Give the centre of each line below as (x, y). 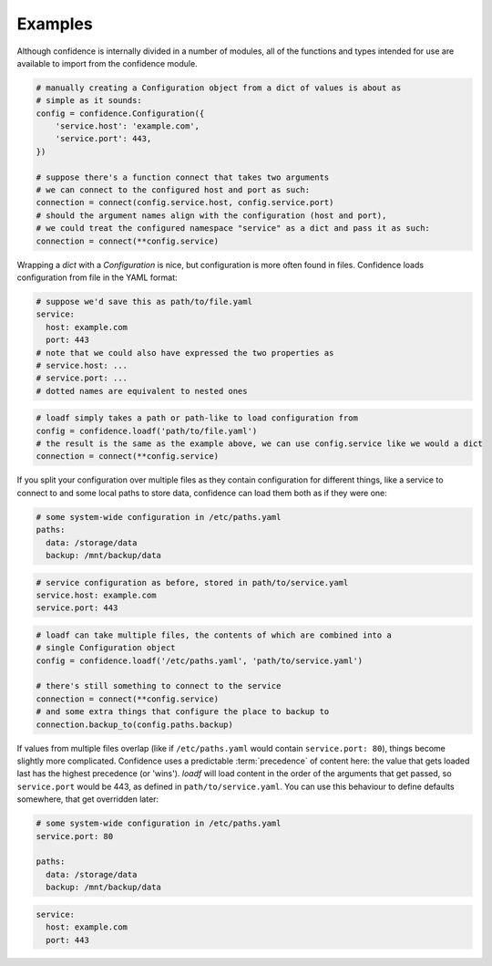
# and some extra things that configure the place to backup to (183, 712)
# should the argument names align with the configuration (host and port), (211, 215)
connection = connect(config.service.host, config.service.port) (185, 203)
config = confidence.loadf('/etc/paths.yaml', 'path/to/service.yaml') (200, 660)
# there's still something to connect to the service (159, 686)
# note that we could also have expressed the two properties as (185, 353)
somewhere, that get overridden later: (88, 799)
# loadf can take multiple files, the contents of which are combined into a (214, 635)
